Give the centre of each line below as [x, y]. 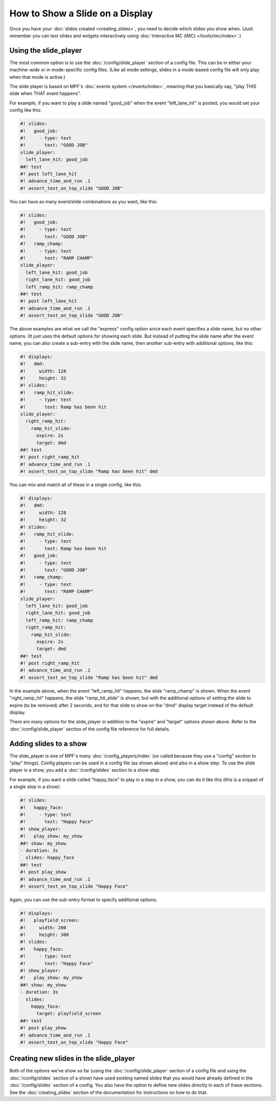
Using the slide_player [46, 50]
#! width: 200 [43, 928]
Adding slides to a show [48, 744]
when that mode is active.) [38, 77]
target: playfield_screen [69, 1014]
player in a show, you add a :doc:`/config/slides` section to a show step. [85, 770]
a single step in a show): [35, 787]
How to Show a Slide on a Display [81, 13]
